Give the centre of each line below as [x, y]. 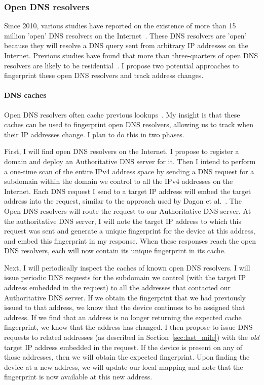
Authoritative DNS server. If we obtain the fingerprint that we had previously [125, 297]
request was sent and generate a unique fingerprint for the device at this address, [130, 231]
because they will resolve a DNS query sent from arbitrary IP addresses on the [126, 45]
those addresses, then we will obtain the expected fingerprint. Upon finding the [127, 357]
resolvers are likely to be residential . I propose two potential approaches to [122, 65]
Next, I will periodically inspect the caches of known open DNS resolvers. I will [127, 267]
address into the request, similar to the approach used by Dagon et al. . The [123, 201]
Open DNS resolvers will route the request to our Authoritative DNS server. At [128, 210]
